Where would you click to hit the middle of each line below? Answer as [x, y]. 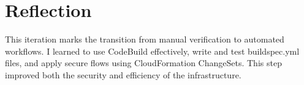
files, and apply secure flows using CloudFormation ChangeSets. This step [143, 63]
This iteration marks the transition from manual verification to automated [145, 39]
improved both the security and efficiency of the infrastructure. [123, 74]
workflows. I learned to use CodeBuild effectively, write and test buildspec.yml [152, 51]
